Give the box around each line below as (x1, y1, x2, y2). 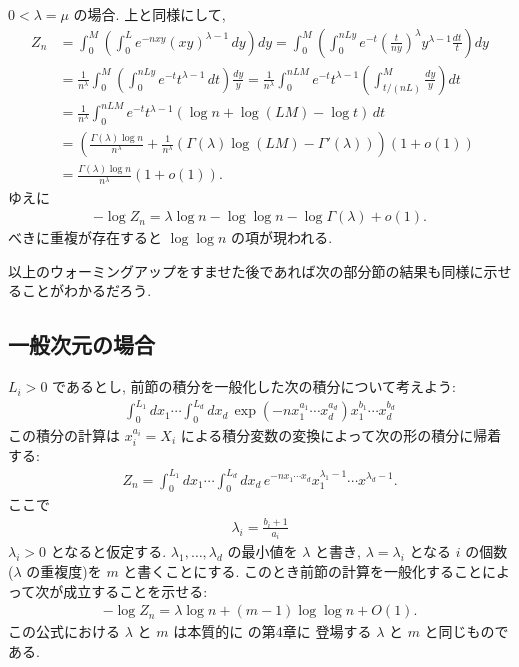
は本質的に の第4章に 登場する (173, 621, 372, 642)
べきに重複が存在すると (8, 227, 162, 248)
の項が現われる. (231, 227, 333, 248)
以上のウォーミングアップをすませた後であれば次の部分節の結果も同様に (8, 260, 484, 281)
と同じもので (424, 621, 509, 642)
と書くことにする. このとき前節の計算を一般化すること (123, 561, 483, 582)
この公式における (8, 621, 120, 642)
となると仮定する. (50, 541, 167, 562)
